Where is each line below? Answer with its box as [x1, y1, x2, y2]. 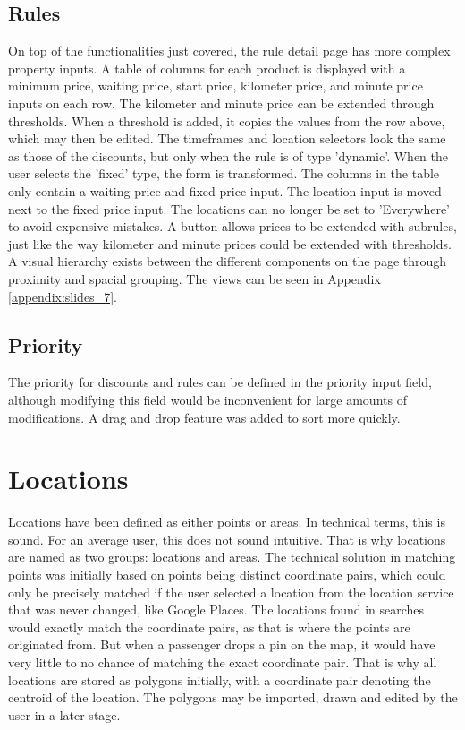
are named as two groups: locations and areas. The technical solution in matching [8, 547, 456, 566]
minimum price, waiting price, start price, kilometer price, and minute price [8, 76, 423, 95]
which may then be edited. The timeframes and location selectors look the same [8, 129, 446, 148]
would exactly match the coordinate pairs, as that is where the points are [8, 617, 410, 636]
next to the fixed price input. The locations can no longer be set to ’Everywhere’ [8, 199, 451, 218]
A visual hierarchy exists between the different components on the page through [8, 252, 447, 271]
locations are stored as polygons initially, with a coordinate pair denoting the [8, 670, 431, 689]
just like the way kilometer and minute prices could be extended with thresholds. [8, 234, 452, 253]
